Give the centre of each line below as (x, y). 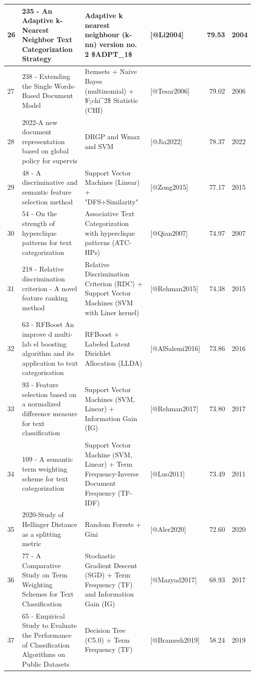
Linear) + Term (109, 464)
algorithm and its (48, 353)
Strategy (37, 59)
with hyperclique (110, 233)
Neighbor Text (47, 39)
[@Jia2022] (166, 141)
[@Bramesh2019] (175, 639)
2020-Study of (43, 514)
